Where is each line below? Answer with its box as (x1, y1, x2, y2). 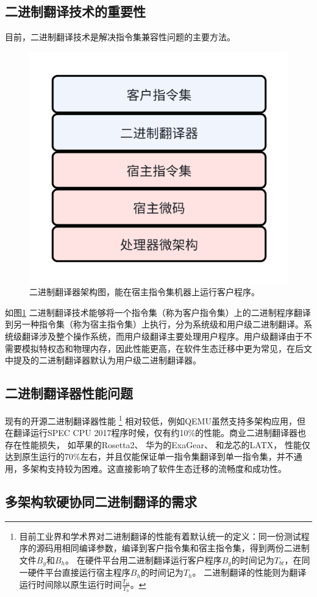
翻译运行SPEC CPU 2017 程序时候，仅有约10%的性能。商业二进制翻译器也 (13, 426, 307, 439)
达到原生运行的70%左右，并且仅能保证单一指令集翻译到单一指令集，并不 (5, 450, 294, 463)
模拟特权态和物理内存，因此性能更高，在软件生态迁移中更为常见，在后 (21, 341, 304, 354)
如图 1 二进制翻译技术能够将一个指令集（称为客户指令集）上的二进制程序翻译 (5, 306, 311, 318)
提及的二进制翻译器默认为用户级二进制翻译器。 (13, 354, 201, 366)
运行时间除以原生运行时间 (19, 577, 122, 590)
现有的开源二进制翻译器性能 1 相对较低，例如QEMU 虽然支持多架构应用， (5, 412, 297, 427)
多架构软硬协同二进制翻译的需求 (5, 492, 197, 510)
